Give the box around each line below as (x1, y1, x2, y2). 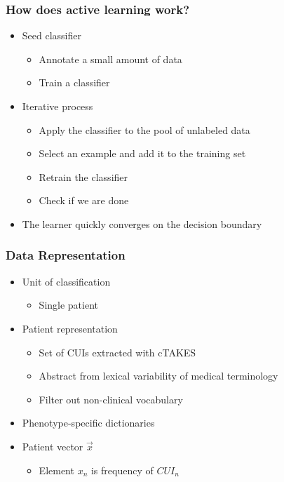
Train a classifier (39, 75, 110, 90)
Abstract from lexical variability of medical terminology (39, 368, 278, 383)
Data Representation (6, 246, 126, 264)
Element (39, 462, 74, 477)
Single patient (39, 297, 98, 312)
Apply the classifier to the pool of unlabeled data (39, 122, 250, 137)
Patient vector (22, 439, 83, 453)
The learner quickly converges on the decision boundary (22, 216, 262, 231)
